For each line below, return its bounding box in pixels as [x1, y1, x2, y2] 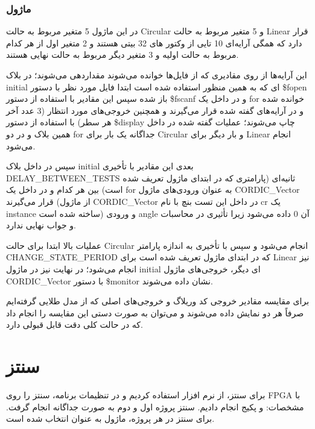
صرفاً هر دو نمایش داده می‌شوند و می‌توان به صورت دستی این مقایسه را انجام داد [6, 306, 304, 319]
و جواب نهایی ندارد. [6, 219, 76, 231]
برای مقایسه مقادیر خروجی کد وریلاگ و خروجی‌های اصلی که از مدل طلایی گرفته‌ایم [6, 295, 310, 307]
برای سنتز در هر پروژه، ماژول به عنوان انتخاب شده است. [6, 412, 215, 425]
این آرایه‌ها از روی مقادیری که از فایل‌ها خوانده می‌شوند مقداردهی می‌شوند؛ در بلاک [6, 69, 307, 81]
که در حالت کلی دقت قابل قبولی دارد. [6, 318, 143, 331]
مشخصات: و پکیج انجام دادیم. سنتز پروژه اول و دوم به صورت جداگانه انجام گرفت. [6, 400, 304, 413]
